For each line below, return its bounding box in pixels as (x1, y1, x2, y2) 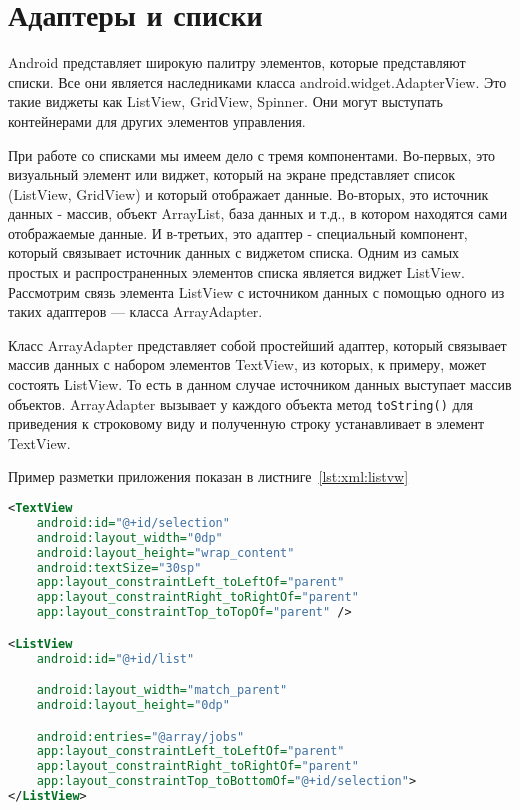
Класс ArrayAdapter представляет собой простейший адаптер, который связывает (8, 334, 507, 355)
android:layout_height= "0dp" (36, 698, 230, 712)
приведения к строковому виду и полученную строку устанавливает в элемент (8, 413, 485, 434)
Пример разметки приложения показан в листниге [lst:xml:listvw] (8, 466, 409, 487)
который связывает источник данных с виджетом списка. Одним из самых (8, 242, 460, 263)
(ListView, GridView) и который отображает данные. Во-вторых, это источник (8, 183, 489, 204)
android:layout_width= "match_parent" (36, 683, 288, 698)
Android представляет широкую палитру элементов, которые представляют (8, 52, 466, 73)
